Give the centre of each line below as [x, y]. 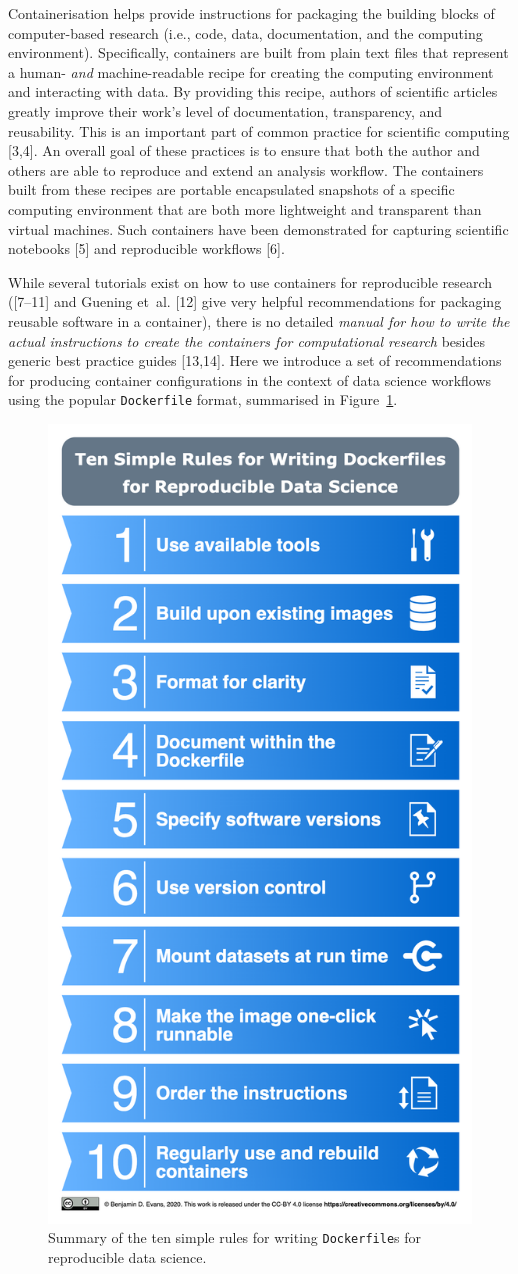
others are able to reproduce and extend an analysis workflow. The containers [246, 169]
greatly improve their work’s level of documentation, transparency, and [225, 110]
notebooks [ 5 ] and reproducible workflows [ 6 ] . [146, 248]
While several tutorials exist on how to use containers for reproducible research [250, 281]
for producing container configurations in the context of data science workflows [250, 379]
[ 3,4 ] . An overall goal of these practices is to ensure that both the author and [244, 150]
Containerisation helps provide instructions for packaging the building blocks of [251, 13]
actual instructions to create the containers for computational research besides [247, 340]
